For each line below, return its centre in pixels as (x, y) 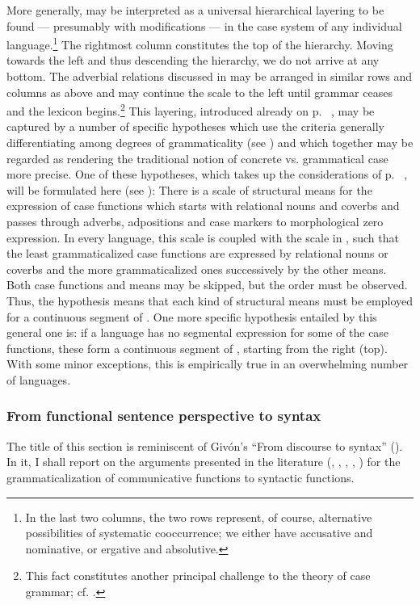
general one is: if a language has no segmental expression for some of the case (198, 332)
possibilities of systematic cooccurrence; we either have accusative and (199, 533)
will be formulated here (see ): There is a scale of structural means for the (189, 189)
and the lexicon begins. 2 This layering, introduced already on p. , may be (191, 109)
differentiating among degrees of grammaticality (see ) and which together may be (210, 143)
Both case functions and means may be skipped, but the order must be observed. (207, 285)
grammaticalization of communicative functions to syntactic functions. (181, 477)
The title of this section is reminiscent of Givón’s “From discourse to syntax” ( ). (205, 445)
